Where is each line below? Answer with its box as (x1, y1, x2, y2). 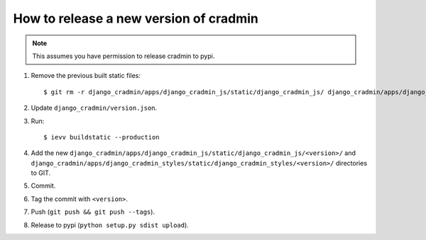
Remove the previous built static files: (31, 72, 141, 80)
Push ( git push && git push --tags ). (31, 207, 155, 216)
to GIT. (31, 168, 51, 177)
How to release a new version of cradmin (13, 11, 258, 26)
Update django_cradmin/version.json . (31, 103, 158, 113)
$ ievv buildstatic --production (43, 133, 160, 141)
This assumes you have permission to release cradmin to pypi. (32, 52, 215, 60)
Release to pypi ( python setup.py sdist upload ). (31, 220, 190, 229)
